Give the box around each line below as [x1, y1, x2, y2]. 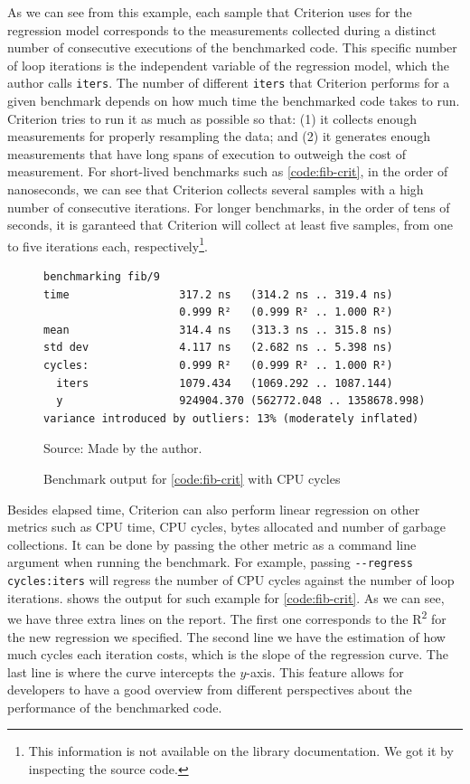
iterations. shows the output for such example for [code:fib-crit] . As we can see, [7, 588, 445, 607]
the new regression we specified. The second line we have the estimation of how [7, 627, 446, 646]
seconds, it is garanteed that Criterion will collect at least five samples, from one [7, 215, 453, 234]
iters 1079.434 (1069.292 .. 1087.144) [56, 376, 393, 390]
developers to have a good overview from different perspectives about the [7, 680, 412, 699]
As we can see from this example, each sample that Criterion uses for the [7, 3, 412, 21]
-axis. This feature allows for [246, 662, 404, 681]
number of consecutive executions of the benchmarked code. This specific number [7, 38, 457, 57]
